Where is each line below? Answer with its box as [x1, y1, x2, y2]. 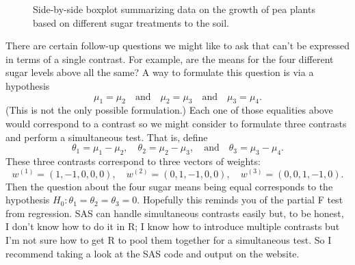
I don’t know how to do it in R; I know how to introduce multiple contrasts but [5, 219, 340, 234]
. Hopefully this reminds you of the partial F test [137, 192, 343, 207]
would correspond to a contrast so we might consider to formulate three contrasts [5, 116, 347, 130]
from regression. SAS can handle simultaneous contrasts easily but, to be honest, [5, 205, 344, 220]
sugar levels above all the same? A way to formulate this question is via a [5, 65, 314, 79]
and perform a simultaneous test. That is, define [5, 129, 208, 144]
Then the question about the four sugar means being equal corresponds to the [5, 179, 333, 193]
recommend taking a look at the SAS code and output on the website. [5, 246, 300, 260]
